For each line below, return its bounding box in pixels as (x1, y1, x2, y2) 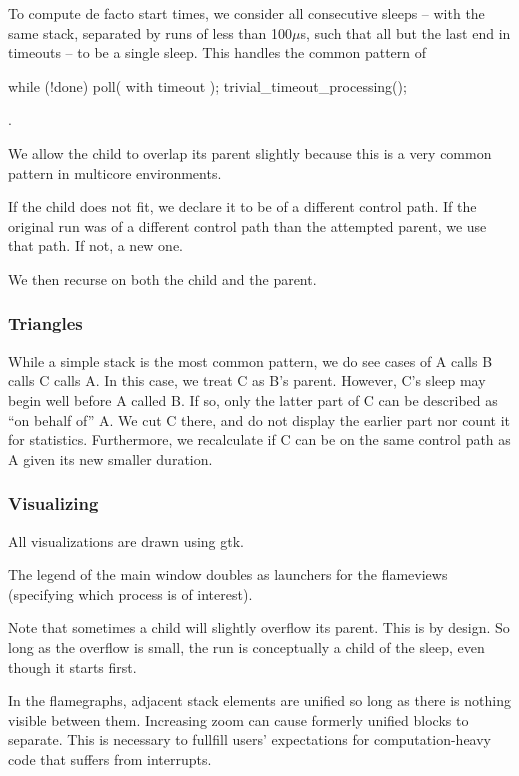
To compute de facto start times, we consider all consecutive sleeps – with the (8, 3, 485, 23)
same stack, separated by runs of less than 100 (8, 22, 293, 43)
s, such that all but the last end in (300, 22, 511, 43)
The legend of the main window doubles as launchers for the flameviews (8, 564, 448, 585)
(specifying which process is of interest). (8, 583, 253, 604)
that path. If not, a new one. (8, 235, 184, 256)
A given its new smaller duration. (8, 448, 213, 469)
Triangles (8, 311, 83, 336)
